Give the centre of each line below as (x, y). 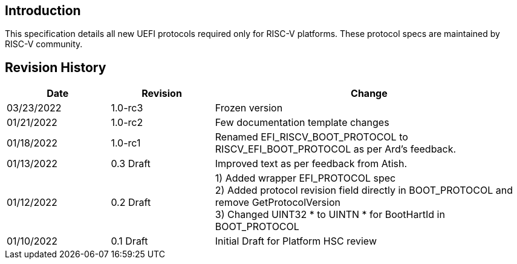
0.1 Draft (129, 241)
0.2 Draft (131, 203)
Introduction (43, 11)
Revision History (56, 67)
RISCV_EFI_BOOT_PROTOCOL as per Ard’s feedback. (336, 149)
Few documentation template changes (302, 123)
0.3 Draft (131, 164)
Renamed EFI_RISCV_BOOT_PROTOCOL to (311, 137)
